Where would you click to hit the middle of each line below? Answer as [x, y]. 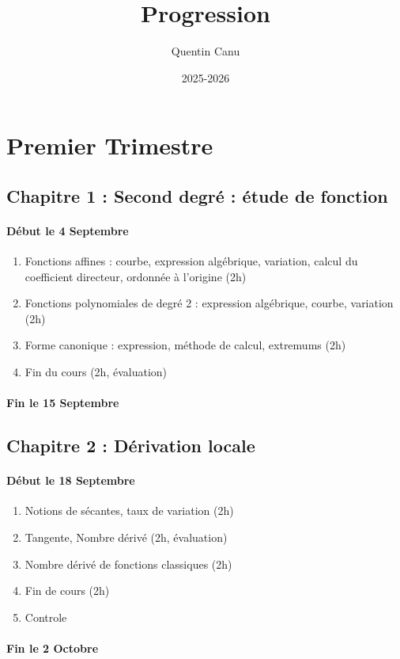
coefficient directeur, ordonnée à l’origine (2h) [136, 276]
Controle [46, 617]
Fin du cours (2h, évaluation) [96, 372]
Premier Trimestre [110, 145]
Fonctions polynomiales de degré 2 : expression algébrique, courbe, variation [209, 303]
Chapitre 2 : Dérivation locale [131, 446]
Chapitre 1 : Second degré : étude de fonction [197, 195]
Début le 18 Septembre [71, 480]
